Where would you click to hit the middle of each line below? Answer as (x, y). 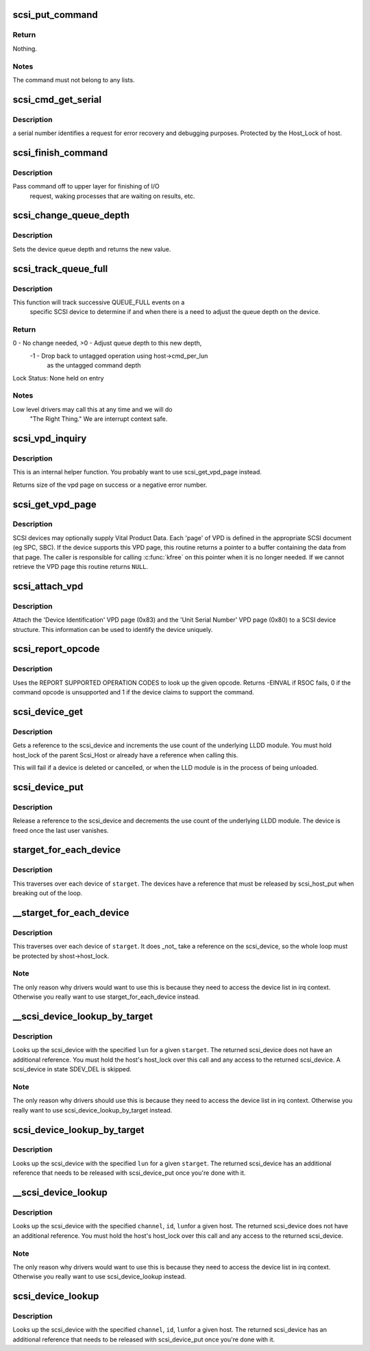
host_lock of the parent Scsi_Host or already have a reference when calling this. (125, 755)
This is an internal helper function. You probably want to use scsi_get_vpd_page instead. (137, 472)
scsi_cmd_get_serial (57, 99)
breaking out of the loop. (48, 893)
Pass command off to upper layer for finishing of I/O (86, 186)
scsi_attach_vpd (48, 586)
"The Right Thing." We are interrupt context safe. (99, 419)
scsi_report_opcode (56, 649)
